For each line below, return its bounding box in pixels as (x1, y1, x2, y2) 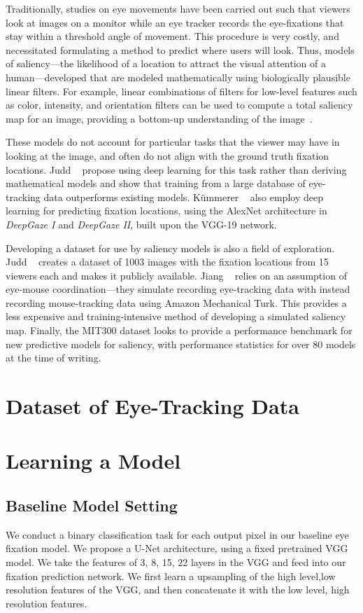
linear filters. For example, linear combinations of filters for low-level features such (6, 83, 357, 98)
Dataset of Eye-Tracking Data (6, 392, 299, 420)
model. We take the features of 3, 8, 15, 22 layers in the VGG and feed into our (6, 554, 346, 569)
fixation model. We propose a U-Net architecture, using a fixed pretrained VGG (6, 541, 348, 556)
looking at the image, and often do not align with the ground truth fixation (6, 148, 329, 163)
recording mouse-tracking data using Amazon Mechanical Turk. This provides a (6, 295, 347, 310)
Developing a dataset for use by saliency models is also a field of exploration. (6, 240, 335, 255)
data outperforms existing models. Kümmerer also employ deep (43, 189, 323, 204)
